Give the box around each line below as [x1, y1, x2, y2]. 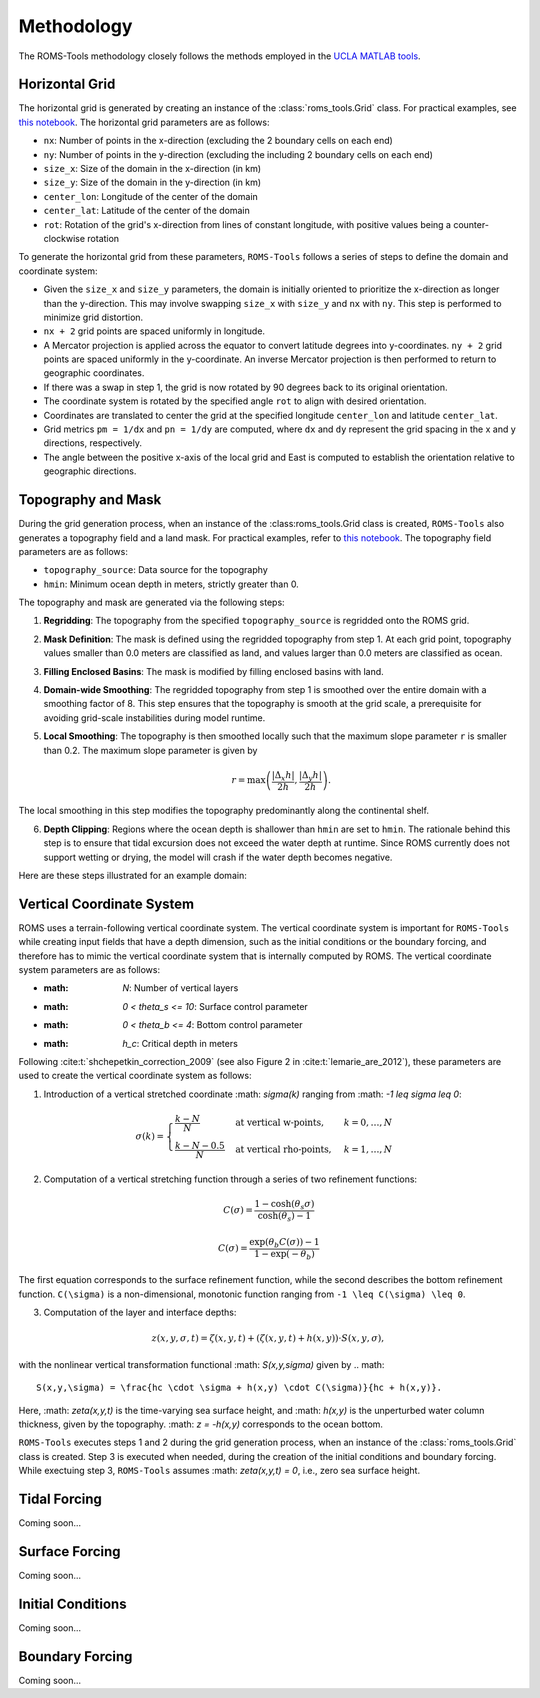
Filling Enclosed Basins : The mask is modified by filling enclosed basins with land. [43, 665, 384, 677]
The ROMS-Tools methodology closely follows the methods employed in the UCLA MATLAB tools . [18, 50, 421, 62]
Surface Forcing [18, 1543, 121, 1560]
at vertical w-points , [235, 1117, 325, 1129]
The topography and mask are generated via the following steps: [18, 596, 285, 609]
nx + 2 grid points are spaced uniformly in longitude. [43, 325, 265, 337]
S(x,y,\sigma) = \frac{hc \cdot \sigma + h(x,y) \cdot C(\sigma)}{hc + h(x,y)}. [36, 1382, 443, 1394]
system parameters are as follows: [18, 963, 160, 975]
